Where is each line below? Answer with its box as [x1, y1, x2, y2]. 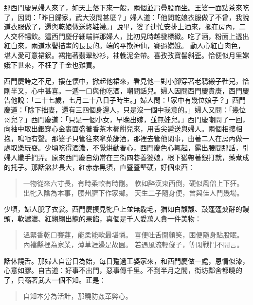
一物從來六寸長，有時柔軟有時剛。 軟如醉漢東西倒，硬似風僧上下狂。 [23, 178, 244, 188]
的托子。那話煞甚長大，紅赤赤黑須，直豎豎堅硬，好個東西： [4, 161, 195, 172]
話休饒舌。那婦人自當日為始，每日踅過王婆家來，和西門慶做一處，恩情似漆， [4, 255, 249, 266]
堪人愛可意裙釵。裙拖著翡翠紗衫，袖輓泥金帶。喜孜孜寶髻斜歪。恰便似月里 [4, 50, 242, 60]
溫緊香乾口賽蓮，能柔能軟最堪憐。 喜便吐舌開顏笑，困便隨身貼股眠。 [23, 230, 244, 240]
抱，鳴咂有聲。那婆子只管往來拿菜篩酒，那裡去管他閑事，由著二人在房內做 [4, 133, 242, 143]
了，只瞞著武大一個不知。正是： [4, 274, 106, 285]
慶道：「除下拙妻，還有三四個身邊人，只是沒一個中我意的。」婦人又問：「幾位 [4, 104, 246, 114]
